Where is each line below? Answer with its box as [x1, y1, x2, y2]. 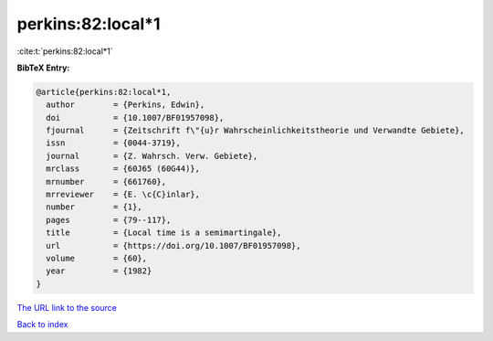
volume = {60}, [46, 253, 148, 263]
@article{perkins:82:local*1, [36, 87, 172, 97]
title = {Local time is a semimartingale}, [46, 228, 282, 238]
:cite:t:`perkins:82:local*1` [16, 46, 113, 57]
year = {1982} [46, 266, 152, 276]
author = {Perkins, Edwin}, [46, 100, 205, 110]
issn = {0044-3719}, [46, 138, 182, 148]
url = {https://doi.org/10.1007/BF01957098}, [46, 240, 301, 250]
